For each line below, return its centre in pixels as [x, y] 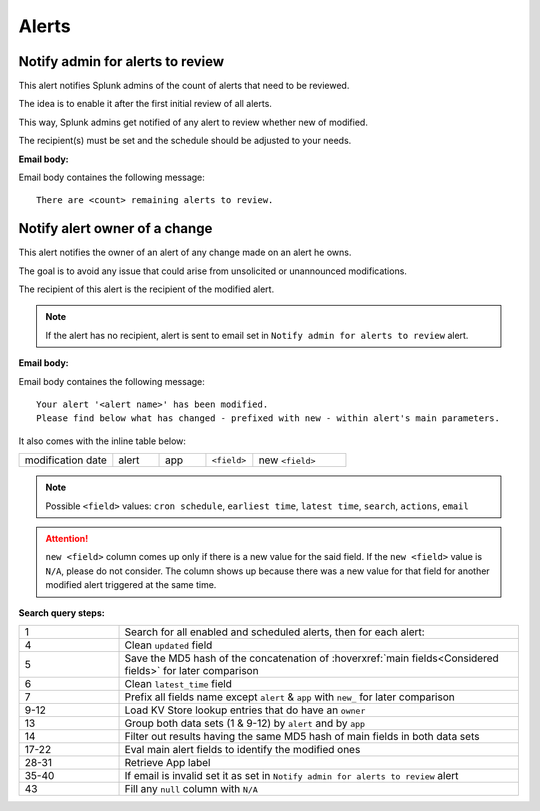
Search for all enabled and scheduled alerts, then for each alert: [274, 632]
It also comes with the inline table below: [102, 441]
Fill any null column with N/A [191, 788]
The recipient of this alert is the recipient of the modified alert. [146, 289]
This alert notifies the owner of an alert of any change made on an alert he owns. [185, 252]
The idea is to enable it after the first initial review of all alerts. [145, 104]
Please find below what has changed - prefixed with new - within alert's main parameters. [268, 418]
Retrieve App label [167, 762]
